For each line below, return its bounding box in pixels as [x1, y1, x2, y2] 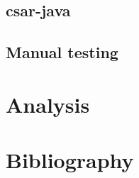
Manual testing [6, 41, 118, 63]
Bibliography [6, 145, 134, 174]
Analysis [6, 89, 90, 118]
